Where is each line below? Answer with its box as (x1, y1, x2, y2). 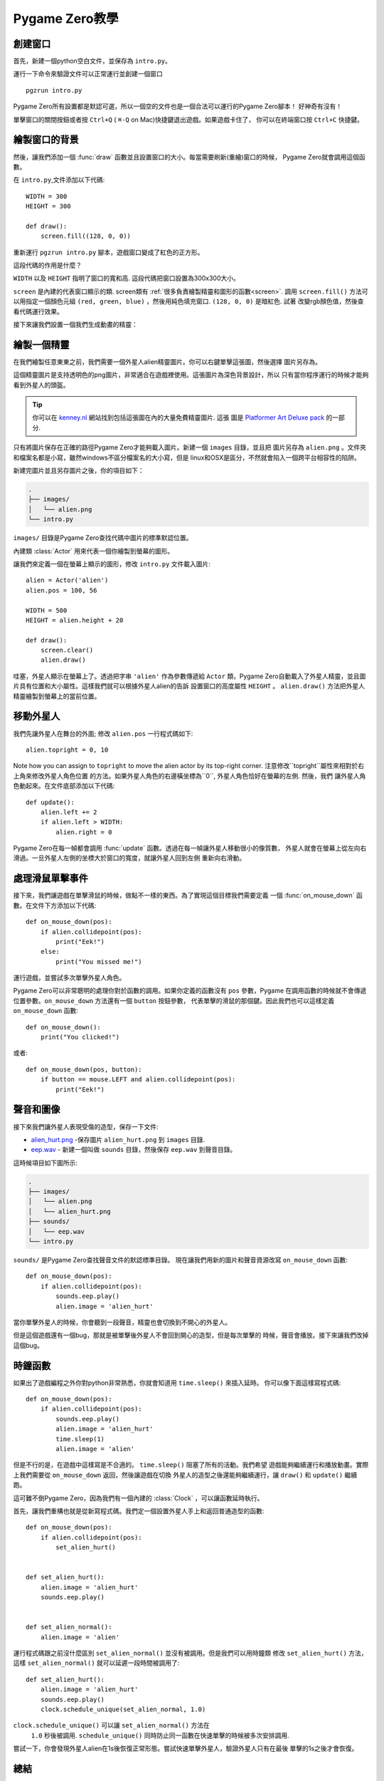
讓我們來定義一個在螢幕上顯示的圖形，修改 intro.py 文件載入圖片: (13, 559, 211, 568)
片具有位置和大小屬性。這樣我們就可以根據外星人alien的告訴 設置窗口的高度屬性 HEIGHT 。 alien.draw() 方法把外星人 (13, 682, 366, 690)
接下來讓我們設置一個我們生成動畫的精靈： (13, 321, 138, 328)
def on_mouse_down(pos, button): (26, 1065, 142, 1074)
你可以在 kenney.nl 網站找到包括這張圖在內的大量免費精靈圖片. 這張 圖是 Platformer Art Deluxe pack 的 (32, 413, 333, 422)
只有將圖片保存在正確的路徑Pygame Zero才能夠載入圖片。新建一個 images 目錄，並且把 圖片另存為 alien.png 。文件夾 (13, 443, 366, 452)
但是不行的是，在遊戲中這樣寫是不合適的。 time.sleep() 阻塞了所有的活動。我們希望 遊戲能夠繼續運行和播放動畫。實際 (13, 1460, 369, 1469)
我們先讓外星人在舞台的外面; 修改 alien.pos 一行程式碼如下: (13, 729, 193, 737)
